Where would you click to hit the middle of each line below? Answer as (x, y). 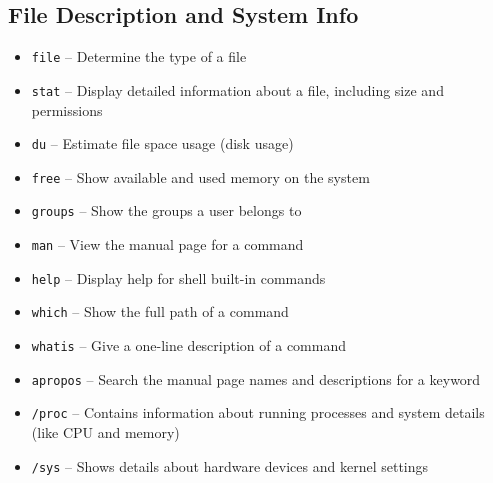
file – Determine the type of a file (139, 56)
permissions (67, 109)
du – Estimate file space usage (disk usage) (162, 143)
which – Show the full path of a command (160, 311)
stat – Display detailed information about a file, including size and (237, 89)
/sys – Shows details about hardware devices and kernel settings (230, 465)
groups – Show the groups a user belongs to (166, 210)
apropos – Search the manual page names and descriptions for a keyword (256, 378)
